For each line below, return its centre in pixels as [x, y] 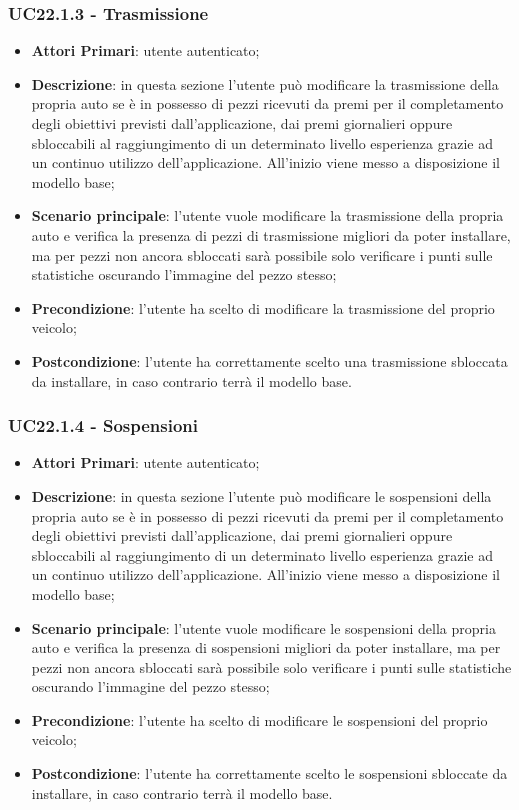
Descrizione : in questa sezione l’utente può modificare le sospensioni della [261, 495]
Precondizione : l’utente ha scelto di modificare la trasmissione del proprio [263, 307]
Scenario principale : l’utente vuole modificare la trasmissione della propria [267, 215]
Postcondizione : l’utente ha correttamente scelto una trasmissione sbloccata [269, 360]
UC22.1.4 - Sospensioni [103, 425]
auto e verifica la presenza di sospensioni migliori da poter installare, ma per [266, 647]
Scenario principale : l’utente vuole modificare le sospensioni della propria [263, 627]
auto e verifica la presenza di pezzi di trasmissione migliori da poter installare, [271, 234]
